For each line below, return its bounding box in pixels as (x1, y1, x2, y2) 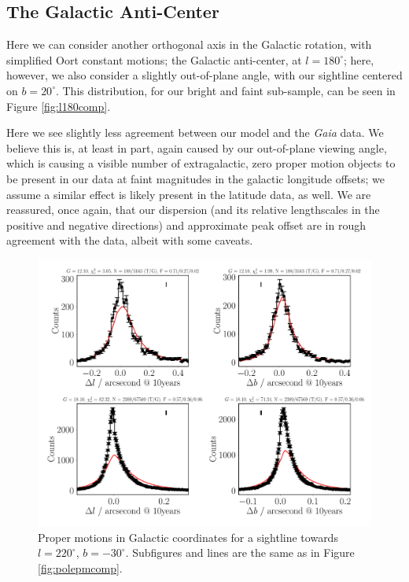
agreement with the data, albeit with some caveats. (6, 232, 253, 249)
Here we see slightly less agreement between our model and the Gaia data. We (6, 124, 384, 141)
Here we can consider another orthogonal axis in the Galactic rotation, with (6, 36, 372, 53)
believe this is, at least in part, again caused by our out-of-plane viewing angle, (6, 139, 387, 156)
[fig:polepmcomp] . (38, 559, 123, 576)
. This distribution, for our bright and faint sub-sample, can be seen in (55, 82, 396, 98)
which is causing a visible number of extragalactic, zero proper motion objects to (6, 155, 396, 171)
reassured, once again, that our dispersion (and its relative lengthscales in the (6, 201, 380, 218)
